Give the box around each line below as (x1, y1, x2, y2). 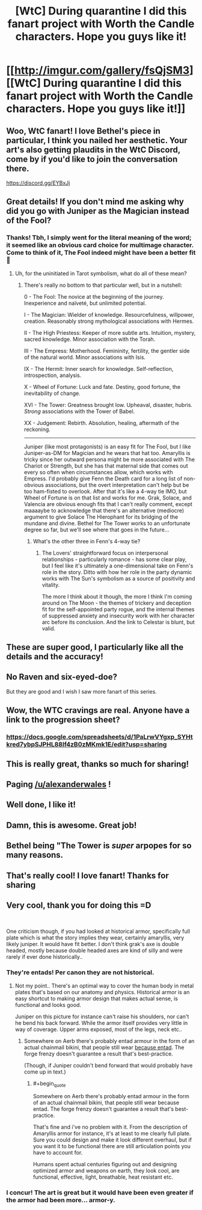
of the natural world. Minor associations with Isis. (23, 353, 146, 361)
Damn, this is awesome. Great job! (6, 820, 137, 830)
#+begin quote (32, 1080, 66, 1089)
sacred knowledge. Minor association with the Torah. (23, 335, 156, 343)
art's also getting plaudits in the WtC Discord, (6, 144, 180, 154)
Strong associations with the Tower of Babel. (23, 408, 135, 415)
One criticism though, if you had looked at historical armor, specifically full (6, 927, 191, 935)
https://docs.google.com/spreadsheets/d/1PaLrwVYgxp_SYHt (6, 733, 194, 741)
